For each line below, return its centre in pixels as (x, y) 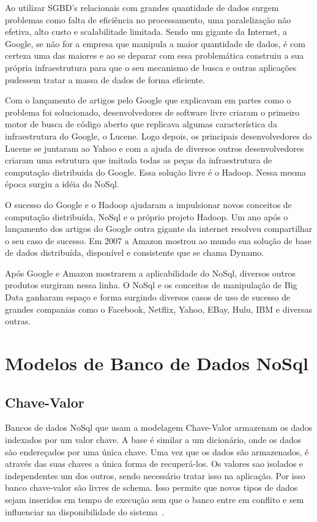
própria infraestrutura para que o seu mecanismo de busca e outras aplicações (151, 67)
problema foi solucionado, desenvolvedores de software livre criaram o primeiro (152, 112)
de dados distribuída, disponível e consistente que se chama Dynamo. (135, 252)
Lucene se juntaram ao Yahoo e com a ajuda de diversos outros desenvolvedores (155, 148)
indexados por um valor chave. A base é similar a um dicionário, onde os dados (153, 440)
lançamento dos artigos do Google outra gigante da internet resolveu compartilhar (159, 229)
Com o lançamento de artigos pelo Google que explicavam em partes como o (148, 100)
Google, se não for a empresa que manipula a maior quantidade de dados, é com (155, 43)
